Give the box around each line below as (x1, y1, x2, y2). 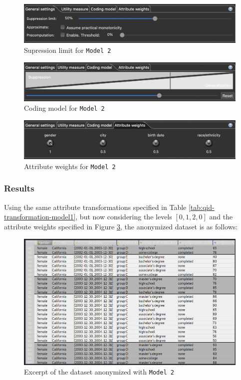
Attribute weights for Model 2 (24, 161, 116, 171)
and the (209, 211, 233, 222)
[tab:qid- (188, 201, 215, 212)
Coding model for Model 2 (24, 103, 105, 113)
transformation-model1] (4, 211, 76, 222)
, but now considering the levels (75, 211, 172, 222)
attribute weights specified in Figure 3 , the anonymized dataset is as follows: (4, 221, 238, 231)
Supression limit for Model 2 (24, 44, 111, 55)
